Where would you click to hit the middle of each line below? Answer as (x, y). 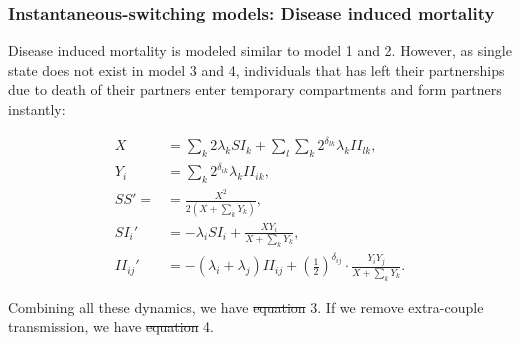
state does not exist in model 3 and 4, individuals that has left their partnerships (256, 69)
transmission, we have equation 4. (111, 326)
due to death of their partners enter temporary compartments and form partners (255, 89)
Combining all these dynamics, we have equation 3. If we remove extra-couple (246, 306)
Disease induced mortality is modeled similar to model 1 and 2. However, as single (260, 50)
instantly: (37, 109)
